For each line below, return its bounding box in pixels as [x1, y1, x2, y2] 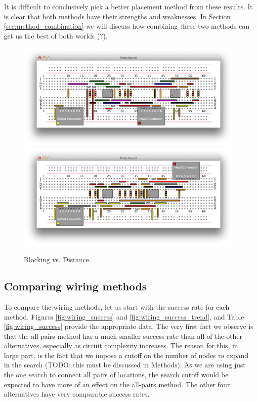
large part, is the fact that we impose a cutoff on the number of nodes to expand [4, 350, 249, 360]
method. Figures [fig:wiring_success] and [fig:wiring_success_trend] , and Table [4, 311, 244, 322]
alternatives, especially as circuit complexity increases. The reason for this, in [4, 340, 238, 351]
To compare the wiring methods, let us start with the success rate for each [4, 301, 230, 312]
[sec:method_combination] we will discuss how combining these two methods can [4, 21, 250, 31]
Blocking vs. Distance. [24, 254, 91, 265]
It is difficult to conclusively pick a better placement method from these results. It [4, 1, 253, 11]
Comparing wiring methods [4, 279, 147, 294]
